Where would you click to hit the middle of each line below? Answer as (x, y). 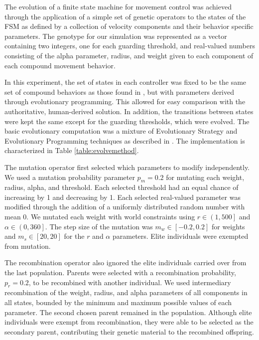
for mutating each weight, (205, 177)
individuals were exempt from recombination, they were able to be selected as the (129, 322)
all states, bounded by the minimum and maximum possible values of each (118, 302)
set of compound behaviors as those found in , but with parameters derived (120, 91)
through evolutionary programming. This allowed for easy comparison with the (125, 101)
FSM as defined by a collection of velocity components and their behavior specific (129, 26)
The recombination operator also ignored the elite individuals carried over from (126, 262)
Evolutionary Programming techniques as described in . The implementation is (125, 140)
